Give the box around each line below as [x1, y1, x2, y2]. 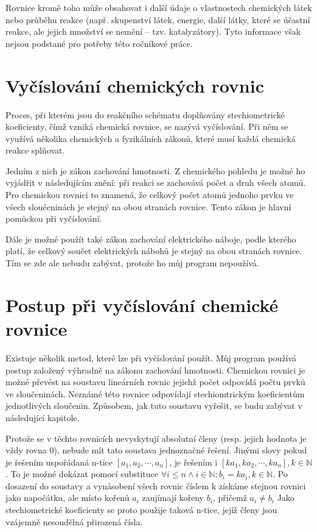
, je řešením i [169, 455, 218, 468]
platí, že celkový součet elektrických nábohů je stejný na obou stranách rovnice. [5, 244, 302, 257]
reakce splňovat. [5, 144, 65, 157]
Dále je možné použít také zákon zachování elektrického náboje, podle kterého [5, 232, 296, 245]
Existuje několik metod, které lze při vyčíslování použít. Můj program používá [5, 351, 297, 364]
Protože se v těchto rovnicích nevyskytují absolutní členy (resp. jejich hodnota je [5, 431, 307, 444]
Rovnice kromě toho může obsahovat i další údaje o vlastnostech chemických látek [5, 1, 312, 13]
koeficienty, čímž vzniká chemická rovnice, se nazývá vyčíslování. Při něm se [5, 120, 288, 133]
